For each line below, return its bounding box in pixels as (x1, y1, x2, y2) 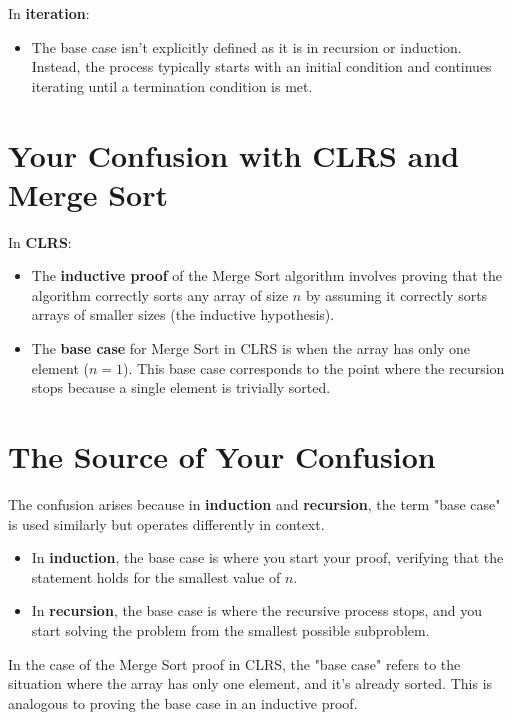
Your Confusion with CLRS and (8, 134, 460, 175)
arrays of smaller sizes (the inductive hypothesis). (31, 304, 335, 325)
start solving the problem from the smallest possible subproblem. (31, 619, 430, 640)
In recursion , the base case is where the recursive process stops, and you (31, 600, 483, 621)
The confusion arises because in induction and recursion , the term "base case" (8, 493, 501, 514)
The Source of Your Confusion (8, 436, 436, 477)
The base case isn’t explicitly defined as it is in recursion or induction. (31, 36, 462, 57)
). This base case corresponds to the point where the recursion (123, 357, 505, 378)
